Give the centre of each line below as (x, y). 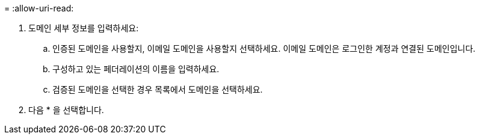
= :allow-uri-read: (39, 8)
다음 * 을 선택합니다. (66, 110)
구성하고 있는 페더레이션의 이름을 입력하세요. (136, 69)
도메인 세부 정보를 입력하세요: (84, 28)
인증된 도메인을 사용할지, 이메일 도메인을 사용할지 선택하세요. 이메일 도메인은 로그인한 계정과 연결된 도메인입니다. (264, 48)
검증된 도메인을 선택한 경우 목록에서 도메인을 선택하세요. (158, 89)
